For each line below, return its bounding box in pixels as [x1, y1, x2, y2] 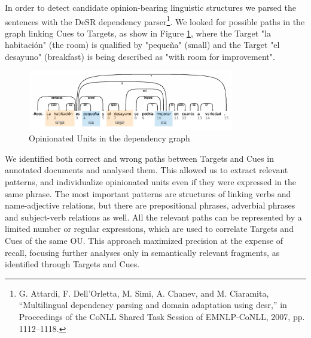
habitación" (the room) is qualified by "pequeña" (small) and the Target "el [5, 38, 280, 51]
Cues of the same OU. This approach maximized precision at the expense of [5, 234, 283, 246]
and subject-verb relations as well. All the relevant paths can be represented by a [5, 210, 302, 223]
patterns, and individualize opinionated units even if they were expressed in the [5, 175, 296, 188]
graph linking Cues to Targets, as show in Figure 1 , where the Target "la [5, 26, 271, 39]
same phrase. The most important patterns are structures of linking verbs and [5, 187, 291, 200]
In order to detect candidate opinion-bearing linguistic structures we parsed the [5, 1, 297, 13]
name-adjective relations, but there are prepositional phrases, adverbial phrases [5, 199, 295, 212]
